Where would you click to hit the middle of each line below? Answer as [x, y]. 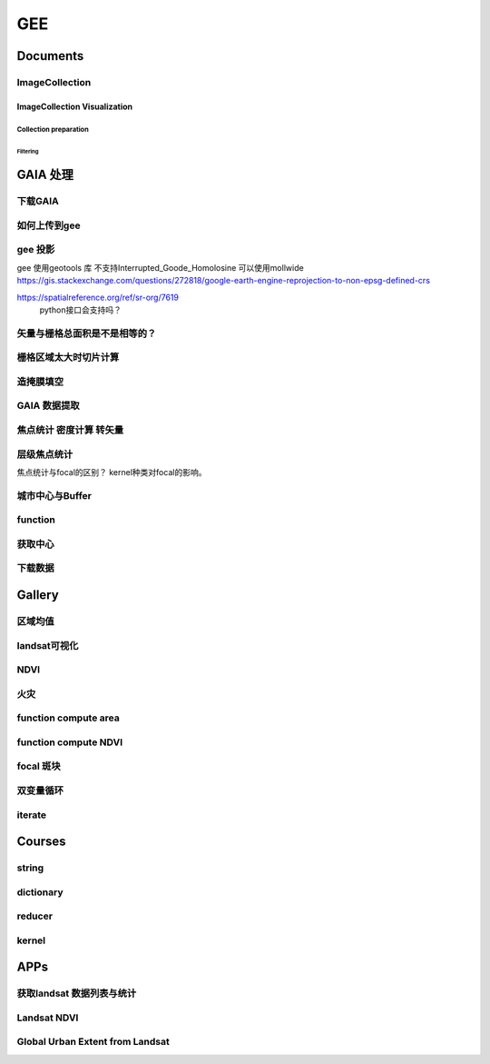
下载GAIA [38, 202]
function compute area [68, 718]
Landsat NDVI [48, 1018]
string [30, 868]
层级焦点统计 [45, 454]
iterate [32, 815]
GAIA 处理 [45, 175]
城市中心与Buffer [54, 495]
